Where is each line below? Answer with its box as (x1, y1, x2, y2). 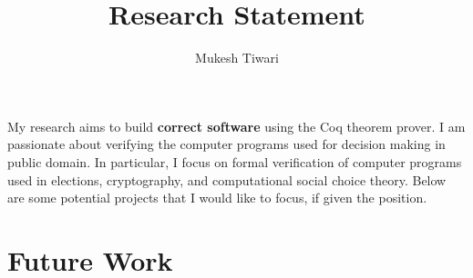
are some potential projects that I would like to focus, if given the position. (7, 188, 427, 207)
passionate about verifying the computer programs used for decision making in (7, 134, 446, 154)
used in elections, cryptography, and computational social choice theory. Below (7, 170, 447, 189)
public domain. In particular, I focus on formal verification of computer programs (7, 152, 462, 171)
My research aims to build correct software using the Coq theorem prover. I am (7, 116, 466, 135)
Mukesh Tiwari (195, 48, 279, 67)
